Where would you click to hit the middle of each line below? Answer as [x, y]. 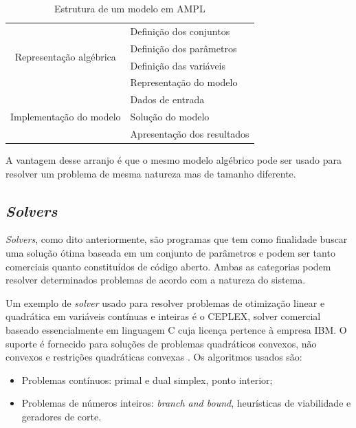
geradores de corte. [62, 416]
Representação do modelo [184, 82]
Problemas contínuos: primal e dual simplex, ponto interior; [147, 379]
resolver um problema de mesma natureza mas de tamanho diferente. [151, 173]
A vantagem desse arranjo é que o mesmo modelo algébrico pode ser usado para [174, 160]
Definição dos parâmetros [183, 48]
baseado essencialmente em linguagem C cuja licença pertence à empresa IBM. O [176, 329]
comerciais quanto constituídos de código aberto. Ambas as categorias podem [168, 266]
